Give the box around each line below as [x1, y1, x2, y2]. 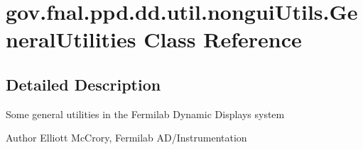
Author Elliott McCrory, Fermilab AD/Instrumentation [6, 130, 247, 145]
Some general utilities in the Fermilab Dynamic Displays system [6, 106, 285, 121]
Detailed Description [6, 73, 161, 95]
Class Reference [143, 25, 302, 54]
